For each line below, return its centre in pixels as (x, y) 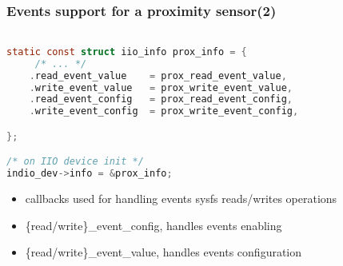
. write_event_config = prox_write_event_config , (164, 111)
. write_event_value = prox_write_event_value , (161, 87)
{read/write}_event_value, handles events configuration (164, 252)
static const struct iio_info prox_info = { (127, 52)
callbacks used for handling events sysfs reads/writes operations (181, 199)
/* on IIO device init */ (75, 162)
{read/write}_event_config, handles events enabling (154, 225)
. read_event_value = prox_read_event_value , (158, 75)
